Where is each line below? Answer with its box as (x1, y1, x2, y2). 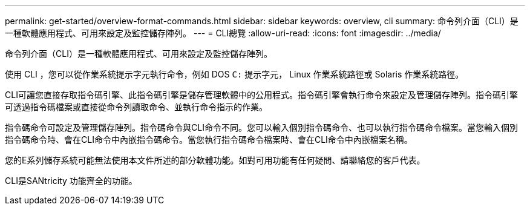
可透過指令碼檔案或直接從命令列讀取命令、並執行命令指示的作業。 (5, 102, 267, 112)
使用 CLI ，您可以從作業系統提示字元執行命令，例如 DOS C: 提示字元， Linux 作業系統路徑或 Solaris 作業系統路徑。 (5, 69, 464, 79)
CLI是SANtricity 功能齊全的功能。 (5, 176, 137, 186)
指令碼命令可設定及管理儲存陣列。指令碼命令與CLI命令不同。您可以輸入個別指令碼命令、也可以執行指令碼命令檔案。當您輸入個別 (5, 122, 518, 133)
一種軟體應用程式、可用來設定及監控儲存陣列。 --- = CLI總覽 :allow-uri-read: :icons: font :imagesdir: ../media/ (5, 28, 441, 38)
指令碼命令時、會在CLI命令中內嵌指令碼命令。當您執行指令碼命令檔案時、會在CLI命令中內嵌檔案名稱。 (5, 134, 413, 145)
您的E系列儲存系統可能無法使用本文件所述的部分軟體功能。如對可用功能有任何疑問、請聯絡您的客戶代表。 (5, 155, 425, 165)
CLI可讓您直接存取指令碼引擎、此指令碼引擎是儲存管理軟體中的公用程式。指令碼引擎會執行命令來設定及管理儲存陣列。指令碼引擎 (5, 90, 518, 100)
